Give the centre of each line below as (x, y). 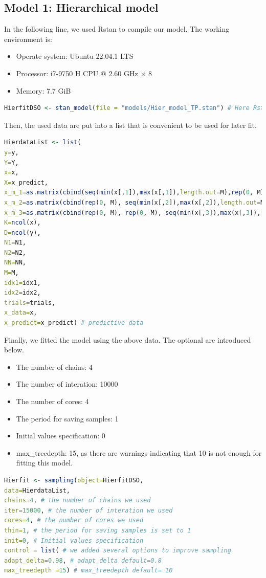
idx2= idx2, (23, 293)
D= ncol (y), (23, 232)
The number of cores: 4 (52, 401)
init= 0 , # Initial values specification (74, 540)
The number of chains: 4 (54, 366)
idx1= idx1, (23, 283)
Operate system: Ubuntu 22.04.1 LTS (75, 56)
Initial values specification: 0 (61, 436)
